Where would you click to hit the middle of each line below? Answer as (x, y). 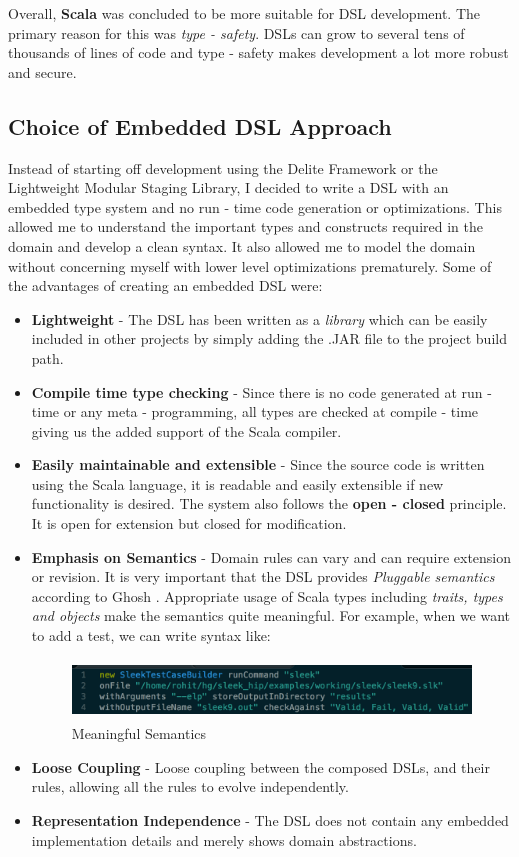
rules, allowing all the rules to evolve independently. (190, 786)
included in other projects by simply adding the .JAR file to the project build (269, 338)
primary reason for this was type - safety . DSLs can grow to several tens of (236, 32)
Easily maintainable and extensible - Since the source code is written (258, 464)
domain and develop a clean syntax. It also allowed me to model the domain (242, 245)
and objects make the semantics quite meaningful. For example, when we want (271, 615)
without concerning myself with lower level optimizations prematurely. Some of (250, 265)
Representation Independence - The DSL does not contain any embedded (270, 820)
